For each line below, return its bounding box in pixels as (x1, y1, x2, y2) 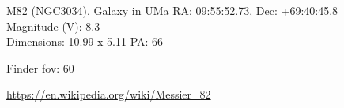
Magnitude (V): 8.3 (6, 17, 100, 34)
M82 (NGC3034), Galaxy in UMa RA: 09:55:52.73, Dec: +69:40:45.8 (6, 2, 338, 18)
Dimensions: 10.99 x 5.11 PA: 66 (6, 33, 164, 50)
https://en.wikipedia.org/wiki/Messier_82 (6, 86, 211, 102)
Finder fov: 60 (6, 59, 74, 76)
